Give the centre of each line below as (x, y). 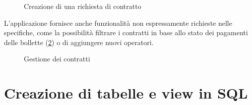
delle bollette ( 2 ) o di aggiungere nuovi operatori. (79, 42)
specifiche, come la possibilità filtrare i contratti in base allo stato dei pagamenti (126, 32)
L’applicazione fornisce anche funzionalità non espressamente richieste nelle (118, 23)
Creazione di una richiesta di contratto (83, 6)
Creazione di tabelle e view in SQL (126, 93)
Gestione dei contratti (57, 59)
